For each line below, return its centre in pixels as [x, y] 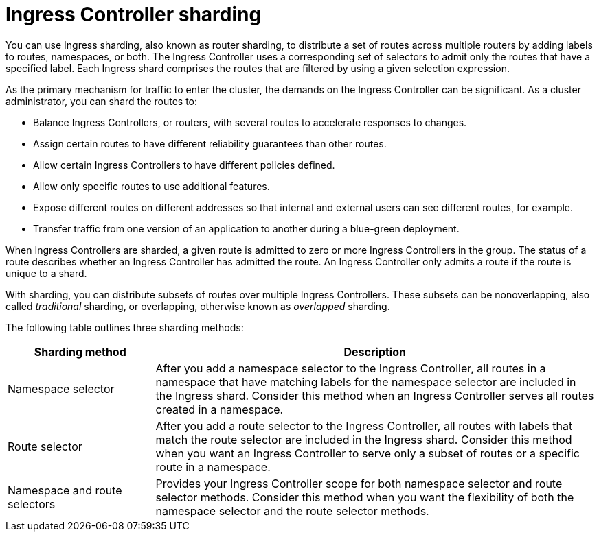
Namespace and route [65, 490]
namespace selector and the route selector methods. [292, 511]
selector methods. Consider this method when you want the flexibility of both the [365, 497]
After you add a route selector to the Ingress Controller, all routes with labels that [364, 426]
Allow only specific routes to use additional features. [151, 186]
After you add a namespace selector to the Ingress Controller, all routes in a [351, 368]
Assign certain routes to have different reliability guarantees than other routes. [210, 143]
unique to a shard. [46, 273]
